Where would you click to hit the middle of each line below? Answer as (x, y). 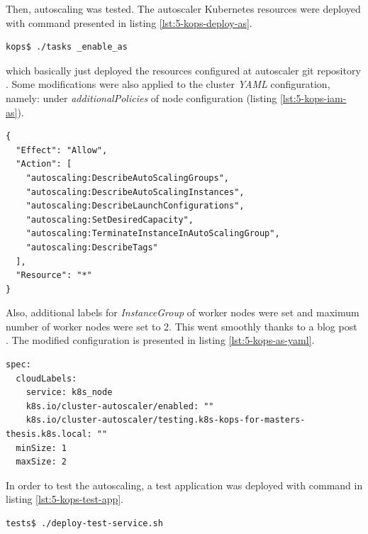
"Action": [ (44, 164)
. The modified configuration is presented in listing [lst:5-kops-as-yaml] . (160, 340)
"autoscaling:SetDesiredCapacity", (110, 219)
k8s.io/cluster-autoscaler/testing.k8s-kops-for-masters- (166, 420)
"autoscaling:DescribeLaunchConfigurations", (135, 206)
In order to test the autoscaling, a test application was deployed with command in (184, 485)
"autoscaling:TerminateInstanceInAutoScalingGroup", (153, 234)
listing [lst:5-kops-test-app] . (65, 499)
